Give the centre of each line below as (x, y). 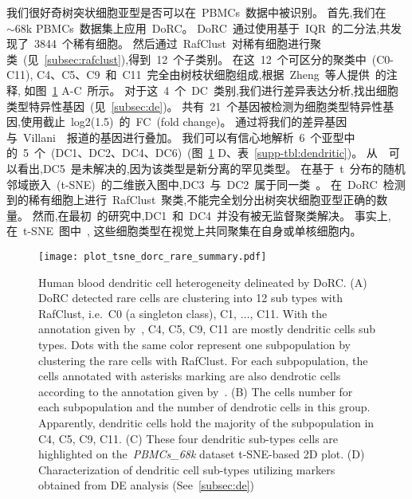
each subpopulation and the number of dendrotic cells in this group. (204, 407)
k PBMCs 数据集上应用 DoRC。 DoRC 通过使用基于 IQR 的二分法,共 (208, 28)
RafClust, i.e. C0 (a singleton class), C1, (137, 313)
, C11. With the (288, 313)
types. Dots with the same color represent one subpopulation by (194, 344)
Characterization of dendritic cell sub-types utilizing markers (187, 469)
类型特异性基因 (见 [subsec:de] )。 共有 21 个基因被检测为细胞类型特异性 (195, 106)
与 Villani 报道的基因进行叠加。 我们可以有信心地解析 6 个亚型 (175, 137)
